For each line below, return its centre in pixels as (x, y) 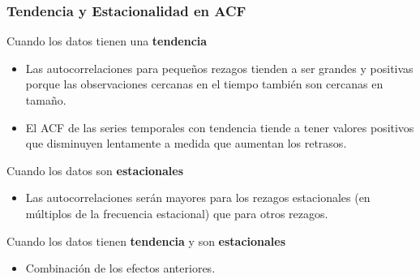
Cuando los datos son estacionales (95, 170)
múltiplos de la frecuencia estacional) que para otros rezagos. (177, 213)
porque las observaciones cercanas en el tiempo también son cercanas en (204, 84)
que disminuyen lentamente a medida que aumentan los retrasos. (186, 143)
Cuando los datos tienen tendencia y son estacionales (146, 240)
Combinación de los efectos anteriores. (120, 268)
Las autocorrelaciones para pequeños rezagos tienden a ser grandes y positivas (219, 68)
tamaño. (46, 100)
